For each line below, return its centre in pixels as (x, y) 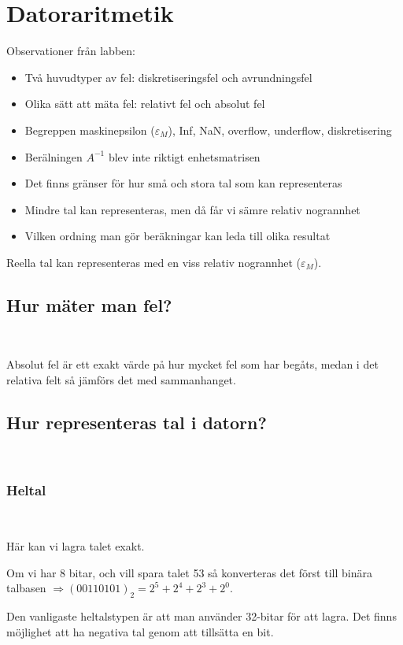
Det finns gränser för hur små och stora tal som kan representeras (183, 183)
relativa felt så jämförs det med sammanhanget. (121, 379)
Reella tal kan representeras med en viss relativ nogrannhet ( (154, 262)
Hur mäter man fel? (89, 304)
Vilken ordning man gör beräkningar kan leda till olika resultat (177, 236)
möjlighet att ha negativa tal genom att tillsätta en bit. (140, 631)
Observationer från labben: (71, 51)
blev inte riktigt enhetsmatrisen (184, 156)
